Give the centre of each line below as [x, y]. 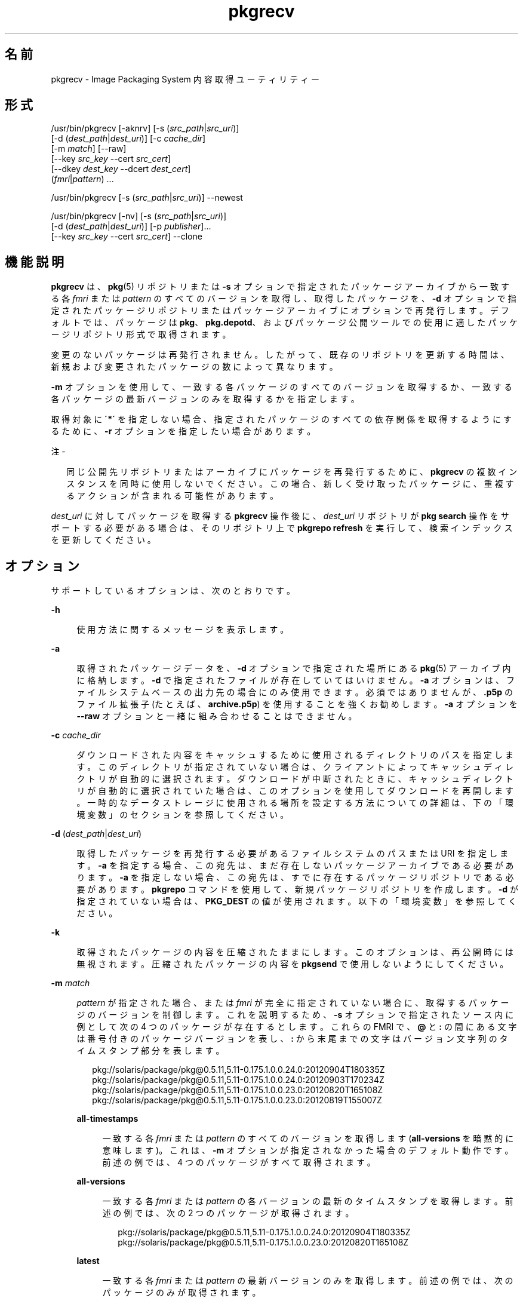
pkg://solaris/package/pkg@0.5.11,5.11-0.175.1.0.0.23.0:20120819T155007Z [237, 1100]
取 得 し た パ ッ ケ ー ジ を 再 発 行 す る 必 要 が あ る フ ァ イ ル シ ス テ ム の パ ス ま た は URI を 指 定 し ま [293, 854]
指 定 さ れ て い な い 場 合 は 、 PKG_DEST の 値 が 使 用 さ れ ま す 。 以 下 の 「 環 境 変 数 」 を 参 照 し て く [297, 901]
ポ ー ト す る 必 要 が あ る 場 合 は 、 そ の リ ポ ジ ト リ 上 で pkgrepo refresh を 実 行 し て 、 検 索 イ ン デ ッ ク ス [282, 528]
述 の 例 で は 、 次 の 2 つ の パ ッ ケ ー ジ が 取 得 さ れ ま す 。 [228, 1213]
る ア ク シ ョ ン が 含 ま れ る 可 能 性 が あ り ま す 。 [172, 496]
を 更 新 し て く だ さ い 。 [103, 540]
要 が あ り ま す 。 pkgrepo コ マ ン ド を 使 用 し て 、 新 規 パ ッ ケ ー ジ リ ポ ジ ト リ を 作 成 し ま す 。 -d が [297, 889]
